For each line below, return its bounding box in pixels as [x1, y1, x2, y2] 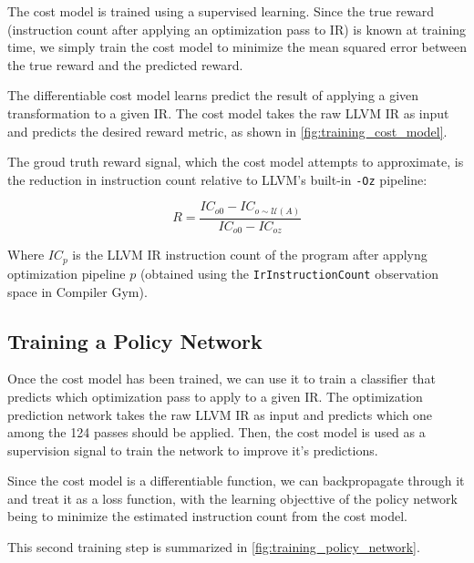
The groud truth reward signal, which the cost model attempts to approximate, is [7, 152, 464, 171]
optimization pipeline [7, 263, 126, 282]
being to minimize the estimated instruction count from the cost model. [7, 507, 407, 526]
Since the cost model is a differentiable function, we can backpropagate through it [7, 471, 465, 490]
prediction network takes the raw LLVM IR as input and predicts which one [7, 404, 433, 424]
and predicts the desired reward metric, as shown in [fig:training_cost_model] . [7, 121, 448, 140]
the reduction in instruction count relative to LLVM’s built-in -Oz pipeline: [7, 169, 428, 189]
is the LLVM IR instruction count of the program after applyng [72, 245, 428, 264]
